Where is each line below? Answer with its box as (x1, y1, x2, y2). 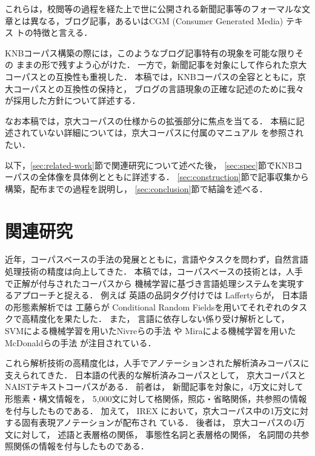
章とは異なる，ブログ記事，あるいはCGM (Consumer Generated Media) (5, 14, 283, 27)
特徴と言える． (33, 26, 93, 39)
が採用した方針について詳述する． (5, 94, 141, 107)
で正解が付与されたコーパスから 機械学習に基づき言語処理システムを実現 (5, 277, 296, 289)
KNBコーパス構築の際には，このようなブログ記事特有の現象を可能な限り (5, 46, 296, 59)
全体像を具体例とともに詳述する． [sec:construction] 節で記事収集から (38, 170, 309, 183)
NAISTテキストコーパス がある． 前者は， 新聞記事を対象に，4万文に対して (5, 380, 303, 393)
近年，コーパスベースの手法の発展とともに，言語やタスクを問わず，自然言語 (5, 253, 308, 266)
